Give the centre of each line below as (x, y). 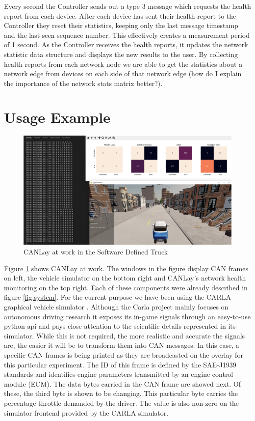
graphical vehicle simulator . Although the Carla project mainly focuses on (116, 306)
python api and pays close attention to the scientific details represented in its (120, 326)
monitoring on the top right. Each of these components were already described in (126, 287)
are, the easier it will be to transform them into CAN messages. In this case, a (122, 345)
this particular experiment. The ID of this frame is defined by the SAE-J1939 (120, 364)
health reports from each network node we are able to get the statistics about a (123, 64)
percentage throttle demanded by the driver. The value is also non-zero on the (122, 403)
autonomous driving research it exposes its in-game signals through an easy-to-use (127, 316)
